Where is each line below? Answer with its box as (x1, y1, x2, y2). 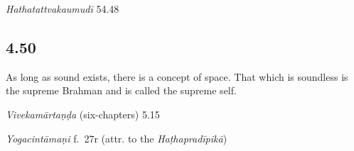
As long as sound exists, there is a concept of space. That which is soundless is (6, 69, 348, 84)
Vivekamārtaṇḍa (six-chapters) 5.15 (6, 106, 160, 121)
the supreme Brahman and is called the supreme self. (6, 83, 237, 98)
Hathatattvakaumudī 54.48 (6, 1, 119, 16)
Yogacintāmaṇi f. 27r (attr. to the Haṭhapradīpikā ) (6, 130, 227, 145)
